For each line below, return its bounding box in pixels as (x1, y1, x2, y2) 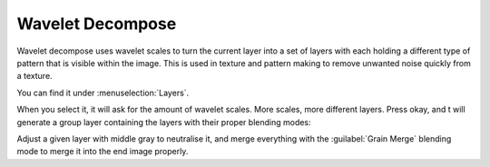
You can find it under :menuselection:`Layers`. (16, 87, 190, 98)
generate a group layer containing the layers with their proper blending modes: (16, 116, 312, 127)
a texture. (16, 71, 54, 82)
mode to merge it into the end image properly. (16, 146, 189, 157)
